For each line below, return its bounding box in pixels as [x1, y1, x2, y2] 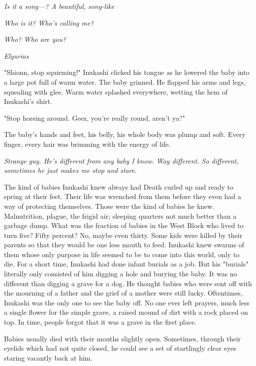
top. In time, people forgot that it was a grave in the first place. [4, 317, 197, 327]
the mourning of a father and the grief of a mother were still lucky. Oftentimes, [4, 288, 243, 298]
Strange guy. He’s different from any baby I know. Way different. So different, [4, 155, 239, 166]
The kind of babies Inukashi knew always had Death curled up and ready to [4, 181, 234, 192]
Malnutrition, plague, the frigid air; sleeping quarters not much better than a [4, 210, 237, 221]
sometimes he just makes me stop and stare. [4, 165, 137, 175]
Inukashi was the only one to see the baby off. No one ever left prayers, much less [4, 297, 250, 307]
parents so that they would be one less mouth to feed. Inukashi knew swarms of [4, 239, 244, 250]
